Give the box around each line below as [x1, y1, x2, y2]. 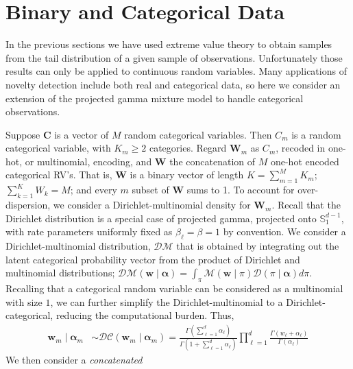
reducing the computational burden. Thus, [56, 308, 234, 322]
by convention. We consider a [223, 224, 346, 239]
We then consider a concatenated [5, 353, 143, 367]
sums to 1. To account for [186, 182, 295, 197]
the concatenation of [169, 154, 256, 168]
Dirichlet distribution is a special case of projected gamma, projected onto [5, 211, 317, 225]
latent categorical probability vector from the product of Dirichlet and [5, 252, 300, 266]
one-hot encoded [270, 154, 339, 168]
